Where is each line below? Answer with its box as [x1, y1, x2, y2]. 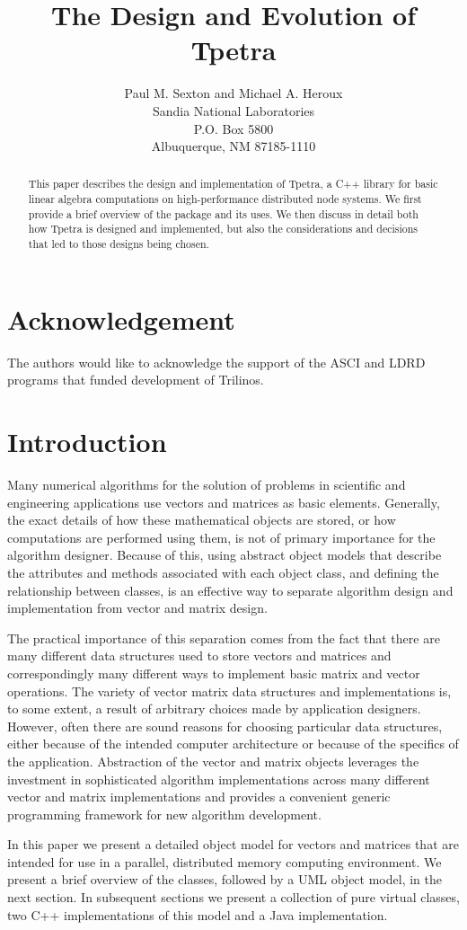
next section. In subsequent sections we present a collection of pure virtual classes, [7, 888, 460, 907]
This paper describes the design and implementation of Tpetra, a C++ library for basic [28, 176, 438, 191]
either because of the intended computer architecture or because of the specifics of [7, 734, 459, 753]
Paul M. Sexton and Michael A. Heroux [124, 84, 343, 102]
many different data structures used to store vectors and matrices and [7, 646, 392, 665]
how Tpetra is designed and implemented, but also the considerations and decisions [28, 221, 419, 236]
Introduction [7, 423, 167, 460]
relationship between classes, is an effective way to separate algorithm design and [7, 580, 454, 599]
